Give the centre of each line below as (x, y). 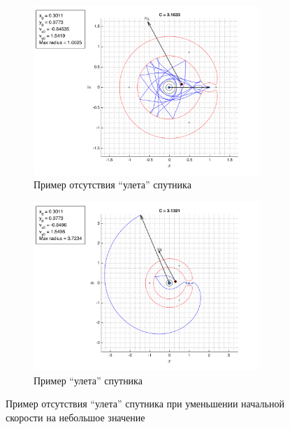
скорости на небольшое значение (75, 417)
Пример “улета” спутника (88, 380)
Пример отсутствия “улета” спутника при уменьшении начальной (145, 404)
